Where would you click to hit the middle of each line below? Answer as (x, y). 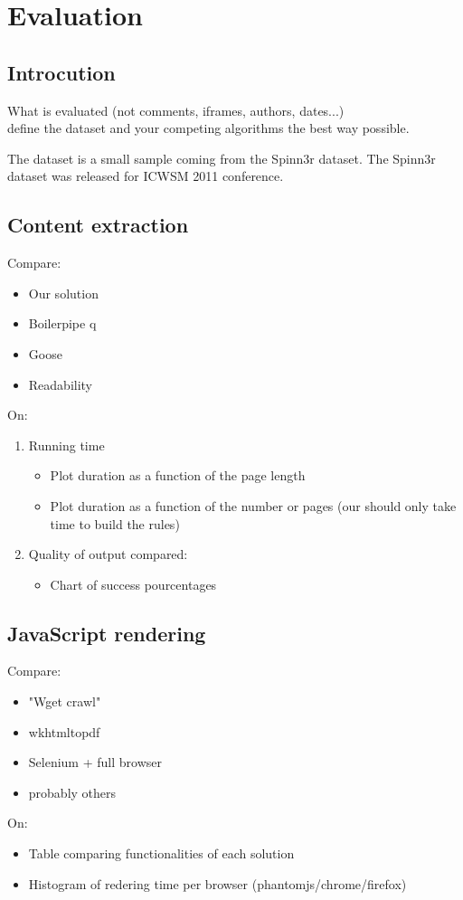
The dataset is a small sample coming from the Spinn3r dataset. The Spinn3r (222, 158)
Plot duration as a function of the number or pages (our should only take (253, 505)
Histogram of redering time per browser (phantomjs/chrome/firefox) (217, 883)
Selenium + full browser (95, 762)
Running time (66, 445)
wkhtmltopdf (64, 731)
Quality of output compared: (108, 554)
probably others (72, 792)
